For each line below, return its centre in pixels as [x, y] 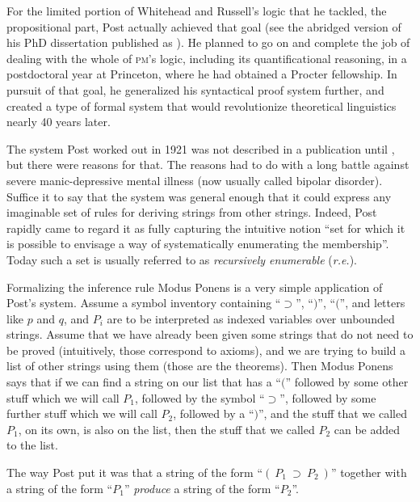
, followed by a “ [214, 413]
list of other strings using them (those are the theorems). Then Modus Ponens [200, 366]
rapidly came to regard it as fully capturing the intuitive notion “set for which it [206, 228]
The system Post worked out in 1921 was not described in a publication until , [201, 148]
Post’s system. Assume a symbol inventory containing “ [144, 303]
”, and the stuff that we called [332, 413]
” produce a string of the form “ [202, 488]
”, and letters [372, 303]
